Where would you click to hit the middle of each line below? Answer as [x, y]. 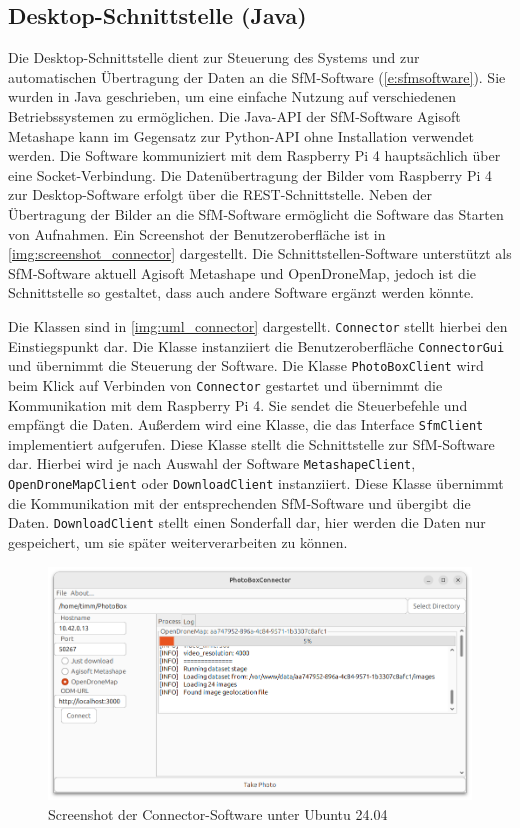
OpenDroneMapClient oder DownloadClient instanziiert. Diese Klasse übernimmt [256, 483]
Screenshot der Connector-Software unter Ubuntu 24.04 [218, 813]
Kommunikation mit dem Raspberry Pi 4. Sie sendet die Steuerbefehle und [238, 404]
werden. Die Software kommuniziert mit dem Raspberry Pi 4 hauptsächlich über [254, 155]
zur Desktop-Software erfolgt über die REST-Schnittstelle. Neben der [220, 194]
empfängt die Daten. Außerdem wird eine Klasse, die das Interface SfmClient [246, 424]
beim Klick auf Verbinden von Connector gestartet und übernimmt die [225, 384]
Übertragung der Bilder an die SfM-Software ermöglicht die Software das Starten [256, 213]
